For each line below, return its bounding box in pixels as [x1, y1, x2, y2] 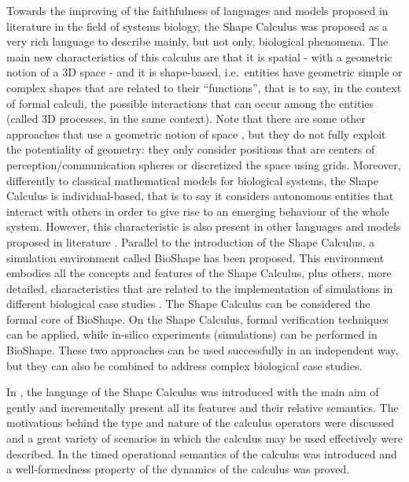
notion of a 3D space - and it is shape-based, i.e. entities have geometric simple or [6, 64, 403, 80]
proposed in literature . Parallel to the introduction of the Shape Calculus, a [6, 233, 375, 250]
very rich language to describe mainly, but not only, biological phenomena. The [6, 33, 389, 50]
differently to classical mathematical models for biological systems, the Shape [6, 172, 379, 188]
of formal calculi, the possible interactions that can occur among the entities [6, 95, 374, 111]
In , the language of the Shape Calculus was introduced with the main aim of [6, 384, 379, 400]
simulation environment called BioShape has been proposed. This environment [6, 249, 385, 265]
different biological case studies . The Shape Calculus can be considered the [6, 295, 370, 312]
